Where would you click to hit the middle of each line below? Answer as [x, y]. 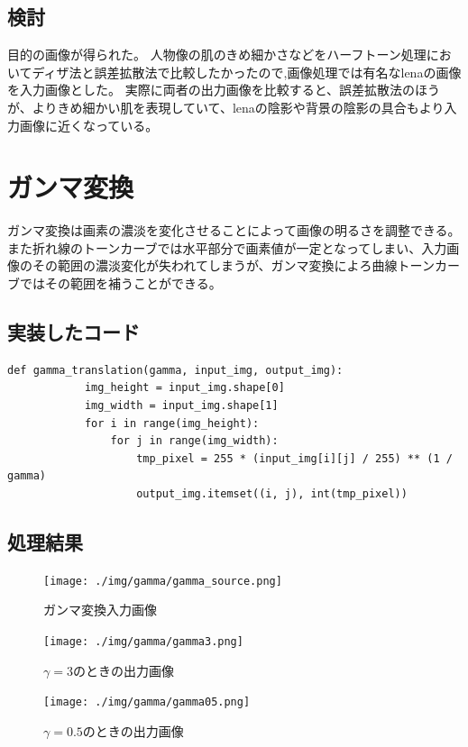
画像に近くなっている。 [89, 125]
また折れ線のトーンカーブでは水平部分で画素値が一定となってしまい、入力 [227, 247]
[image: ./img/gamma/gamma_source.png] [163, 581]
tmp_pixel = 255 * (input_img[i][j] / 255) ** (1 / [294, 458]
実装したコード [73, 332]
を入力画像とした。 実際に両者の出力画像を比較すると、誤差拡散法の [211, 90]
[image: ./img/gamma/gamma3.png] [143, 642]
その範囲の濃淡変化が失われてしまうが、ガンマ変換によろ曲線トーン [233, 265]
